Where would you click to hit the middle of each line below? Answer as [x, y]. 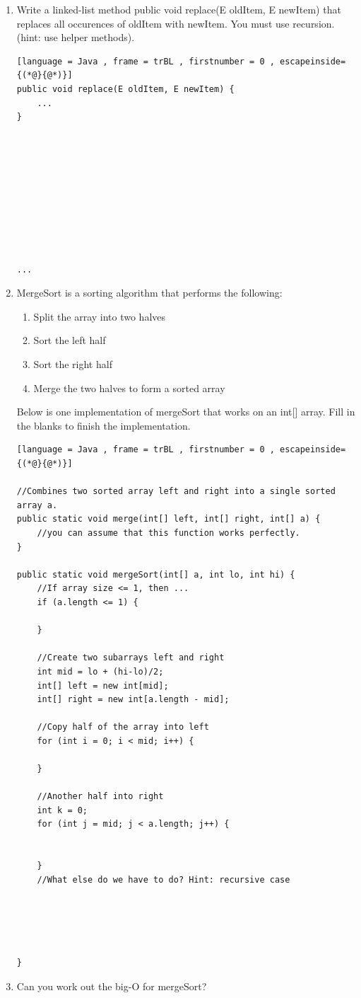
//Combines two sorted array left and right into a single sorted [176, 492]
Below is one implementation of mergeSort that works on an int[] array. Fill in [186, 412]
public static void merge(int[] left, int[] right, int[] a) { [168, 519]
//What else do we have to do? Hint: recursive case [164, 879]
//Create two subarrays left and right [131, 658]
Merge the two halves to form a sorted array [129, 388]
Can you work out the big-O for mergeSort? [112, 986]
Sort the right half [73, 364]
